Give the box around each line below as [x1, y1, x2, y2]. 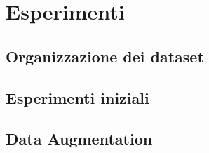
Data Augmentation [6, 128, 153, 149]
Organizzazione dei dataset [6, 45, 204, 67]
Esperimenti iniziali [6, 86, 149, 108]
